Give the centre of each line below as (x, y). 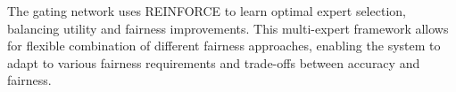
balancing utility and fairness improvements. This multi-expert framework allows (228, 28)
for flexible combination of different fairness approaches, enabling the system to (224, 46)
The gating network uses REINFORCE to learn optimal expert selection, (207, 11)
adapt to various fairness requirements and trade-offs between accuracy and (214, 62)
